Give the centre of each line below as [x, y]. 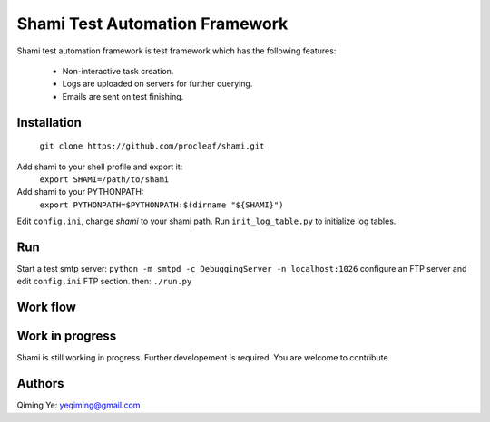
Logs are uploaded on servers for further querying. [157, 84]
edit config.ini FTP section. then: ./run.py [104, 282]
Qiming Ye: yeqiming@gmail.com [78, 405]
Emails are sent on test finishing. [123, 96]
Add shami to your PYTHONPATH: [80, 192]
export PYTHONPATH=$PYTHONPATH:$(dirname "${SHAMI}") [162, 205]
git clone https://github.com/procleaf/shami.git [152, 146]
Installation [49, 122]
